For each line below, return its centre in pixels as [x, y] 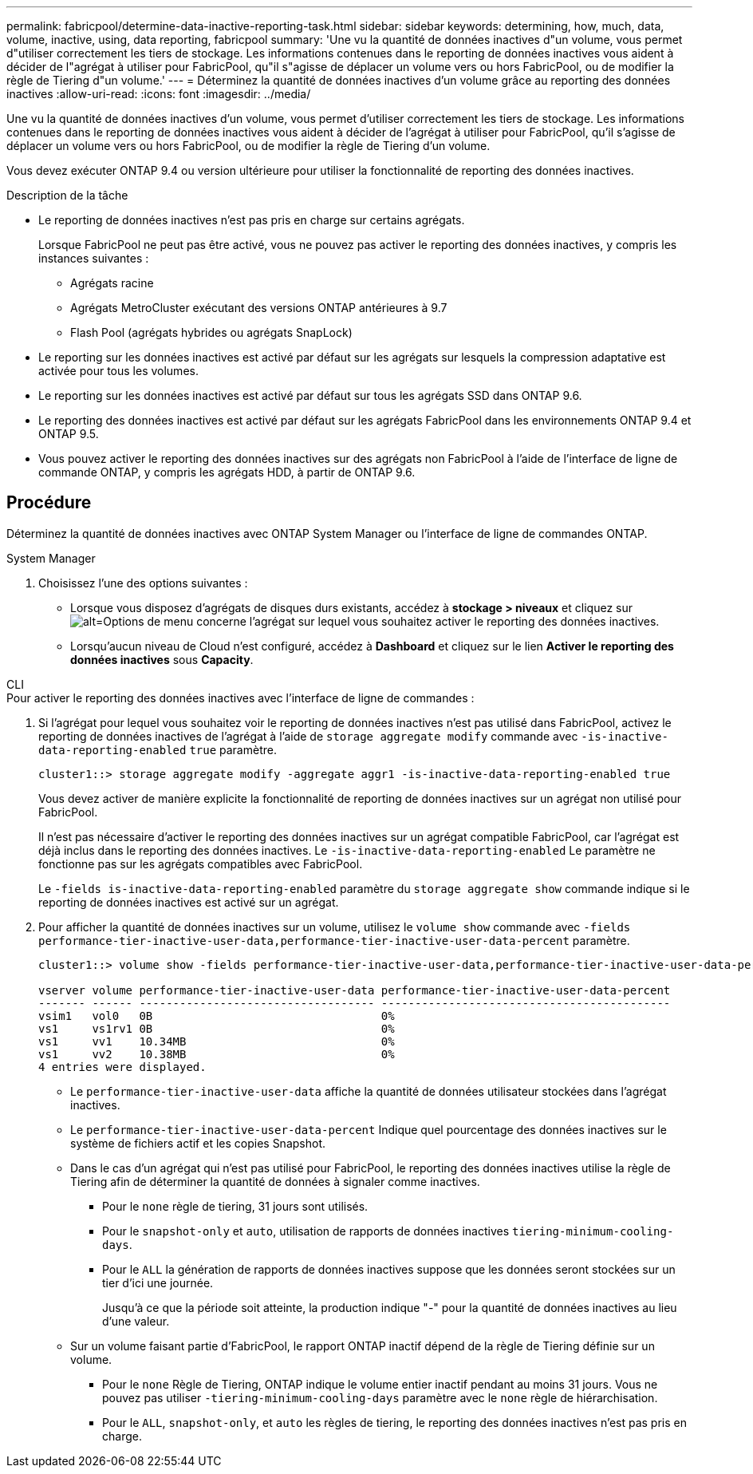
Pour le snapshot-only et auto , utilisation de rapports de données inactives [306, 1231]
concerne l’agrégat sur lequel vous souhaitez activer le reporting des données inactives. [428, 621]
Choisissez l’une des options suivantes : [143, 583]
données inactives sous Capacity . [162, 659]
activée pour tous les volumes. [118, 371]
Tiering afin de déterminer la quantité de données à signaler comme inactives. [275, 1181]
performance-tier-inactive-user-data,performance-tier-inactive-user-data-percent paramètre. [334, 940]
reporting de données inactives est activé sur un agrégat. [189, 902]
